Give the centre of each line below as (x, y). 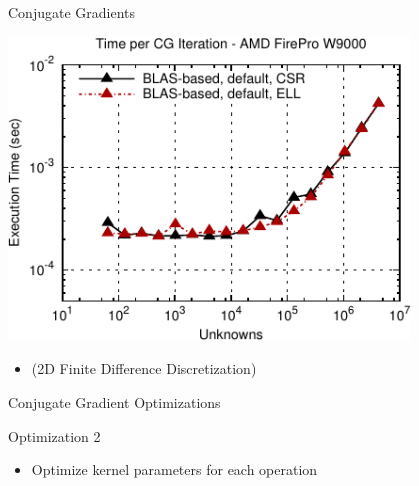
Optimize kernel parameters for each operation (174, 469)
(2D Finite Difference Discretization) (144, 368)
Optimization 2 (54, 435)
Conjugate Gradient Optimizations (114, 402)
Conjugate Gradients (72, 12)
